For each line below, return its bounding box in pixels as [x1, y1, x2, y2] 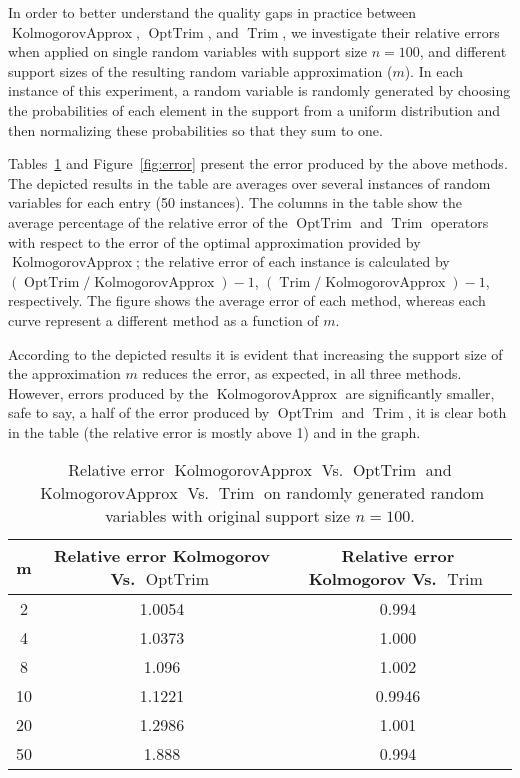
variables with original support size [105, 504, 351, 528]
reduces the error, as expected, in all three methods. [142, 363, 462, 384]
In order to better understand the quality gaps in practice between [8, 2, 416, 22]
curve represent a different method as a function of [8, 309, 319, 330]
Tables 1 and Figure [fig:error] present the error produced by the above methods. [8, 153, 508, 174]
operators [430, 211, 489, 232]
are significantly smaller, [345, 382, 495, 403]
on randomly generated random [264, 481, 485, 505]
